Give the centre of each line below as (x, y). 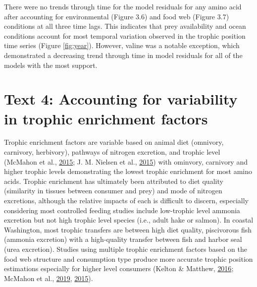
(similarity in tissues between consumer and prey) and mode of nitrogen (113, 191)
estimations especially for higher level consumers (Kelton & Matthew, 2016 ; (119, 268)
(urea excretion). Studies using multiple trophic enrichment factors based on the (126, 249)
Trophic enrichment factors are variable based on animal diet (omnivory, (114, 142)
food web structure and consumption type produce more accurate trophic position (128, 258)
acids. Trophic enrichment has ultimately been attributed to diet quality (114, 181)
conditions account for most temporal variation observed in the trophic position (125, 35)
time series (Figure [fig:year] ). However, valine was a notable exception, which (122, 45)
